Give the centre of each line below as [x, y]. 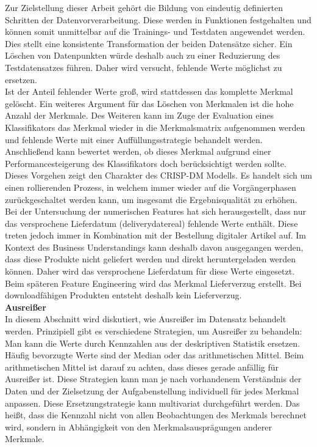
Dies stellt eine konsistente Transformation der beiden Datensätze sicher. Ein [149, 43]
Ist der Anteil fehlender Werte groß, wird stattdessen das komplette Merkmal [149, 91]
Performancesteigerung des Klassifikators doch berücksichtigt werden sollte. [146, 163]
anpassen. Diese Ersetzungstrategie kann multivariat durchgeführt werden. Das [152, 403]
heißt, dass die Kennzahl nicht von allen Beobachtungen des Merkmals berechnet [156, 415]
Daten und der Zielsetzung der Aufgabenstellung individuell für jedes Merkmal [152, 391]
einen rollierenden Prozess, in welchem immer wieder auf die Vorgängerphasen [151, 187]
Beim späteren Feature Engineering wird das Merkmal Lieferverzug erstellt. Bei [153, 283]
